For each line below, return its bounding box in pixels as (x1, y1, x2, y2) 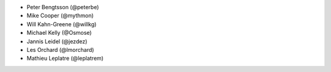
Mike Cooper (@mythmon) (26, 12, 94, 20)
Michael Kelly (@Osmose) (26, 29, 92, 37)
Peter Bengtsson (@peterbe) (26, 4, 99, 10)
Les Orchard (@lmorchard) (26, 46, 94, 53)
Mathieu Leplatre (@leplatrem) (26, 55, 104, 62)
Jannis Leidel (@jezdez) (26, 37, 88, 45)
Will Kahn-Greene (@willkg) (26, 20, 97, 27)
